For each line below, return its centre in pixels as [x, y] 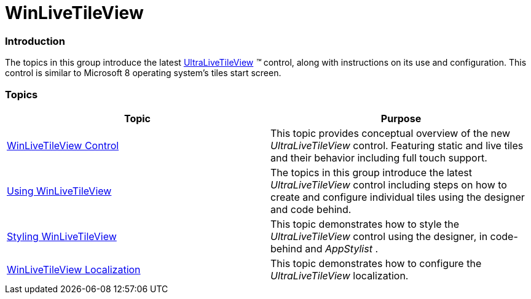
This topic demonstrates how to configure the [376, 263]
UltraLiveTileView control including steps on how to [389, 184]
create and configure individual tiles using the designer [398, 197]
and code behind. [311, 209]
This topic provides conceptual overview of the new [391, 133]
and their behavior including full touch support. [379, 157]
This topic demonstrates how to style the [365, 224]
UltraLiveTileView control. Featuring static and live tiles [397, 145]
